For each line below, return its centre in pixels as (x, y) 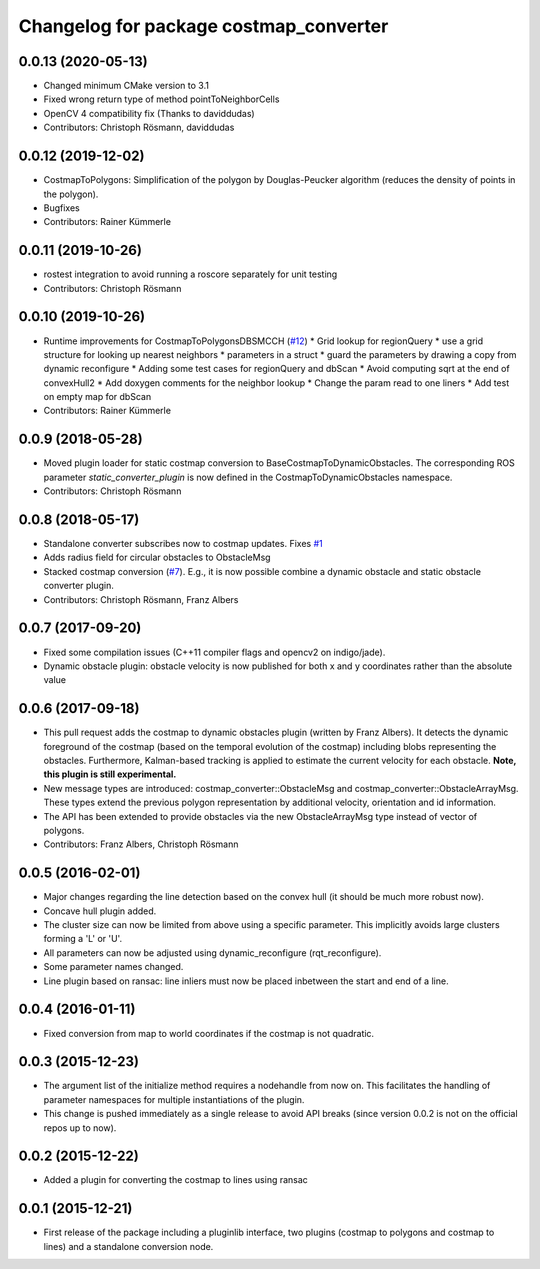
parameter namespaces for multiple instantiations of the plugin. (174, 1099)
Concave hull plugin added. (100, 911)
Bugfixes (61, 207)
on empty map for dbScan (97, 397)
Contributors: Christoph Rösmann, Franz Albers (141, 599)
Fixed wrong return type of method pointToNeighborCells (161, 99)
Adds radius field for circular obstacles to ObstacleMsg (157, 557)
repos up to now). (80, 1127)
